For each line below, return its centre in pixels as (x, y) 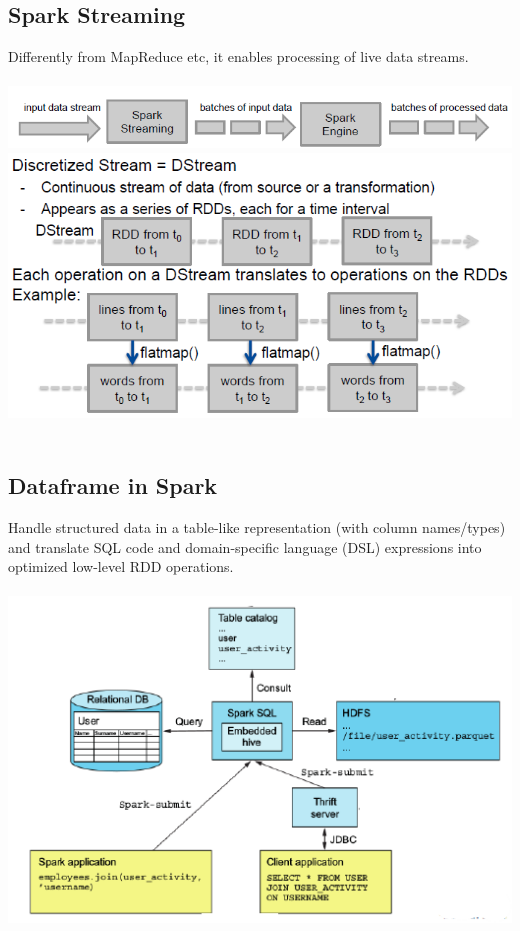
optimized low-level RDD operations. (121, 566)
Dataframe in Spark (113, 485)
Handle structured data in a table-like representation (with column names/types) (257, 526)
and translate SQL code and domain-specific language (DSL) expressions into (245, 546)
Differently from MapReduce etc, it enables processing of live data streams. (238, 56)
